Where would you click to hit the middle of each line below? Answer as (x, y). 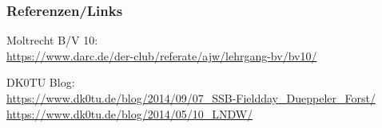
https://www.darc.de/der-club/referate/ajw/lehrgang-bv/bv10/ (162, 55)
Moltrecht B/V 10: (52, 40)
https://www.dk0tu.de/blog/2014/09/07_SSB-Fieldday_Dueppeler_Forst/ (191, 98)
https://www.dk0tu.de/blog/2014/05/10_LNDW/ (130, 113)
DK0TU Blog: (41, 82)
